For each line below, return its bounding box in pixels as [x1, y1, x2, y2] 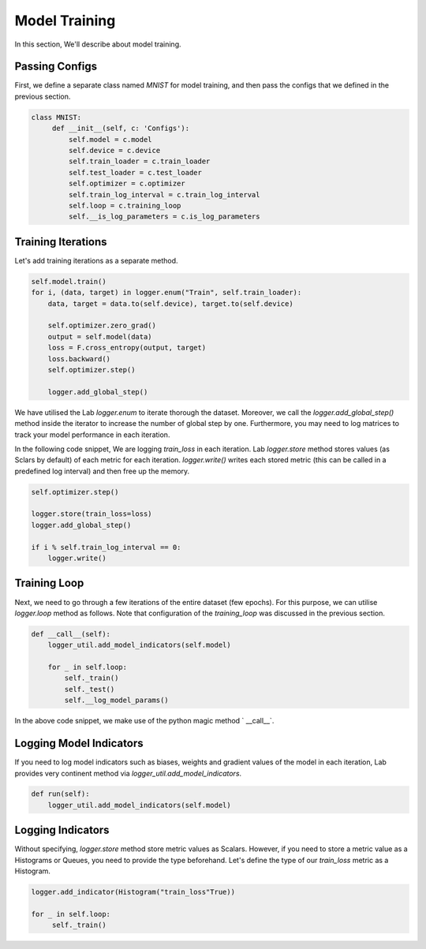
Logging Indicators [14, 824, 110, 837]
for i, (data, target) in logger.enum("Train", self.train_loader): [31, 288, 302, 297]
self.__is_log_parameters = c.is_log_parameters [68, 212, 260, 221]
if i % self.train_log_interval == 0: [31, 543, 181, 551]
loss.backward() [47, 354, 110, 363]
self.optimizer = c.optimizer [68, 179, 185, 189]
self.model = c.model [68, 135, 153, 144]
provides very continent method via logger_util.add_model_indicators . [14, 768, 242, 778]
